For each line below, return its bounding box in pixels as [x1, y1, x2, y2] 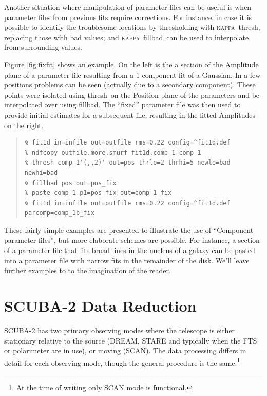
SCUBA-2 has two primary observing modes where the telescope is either [4, 325, 235, 335]
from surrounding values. [4, 42, 82, 52]
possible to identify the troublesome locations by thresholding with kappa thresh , [4, 22, 260, 32]
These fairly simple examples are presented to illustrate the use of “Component [4, 224, 254, 235]
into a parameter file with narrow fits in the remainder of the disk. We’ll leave [4, 255, 250, 265]
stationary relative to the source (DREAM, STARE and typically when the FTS [4, 335, 257, 346]
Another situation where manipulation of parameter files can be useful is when [4, 2, 252, 12]
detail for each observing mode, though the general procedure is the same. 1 [4, 355, 240, 368]
